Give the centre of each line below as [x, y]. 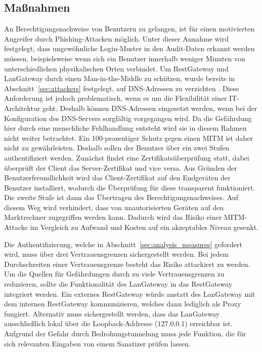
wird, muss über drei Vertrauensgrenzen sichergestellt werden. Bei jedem [117, 254]
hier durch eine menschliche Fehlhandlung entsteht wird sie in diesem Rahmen [125, 128]
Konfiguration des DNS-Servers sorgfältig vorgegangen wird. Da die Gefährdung [128, 118]
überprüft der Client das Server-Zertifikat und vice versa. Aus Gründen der [121, 167]
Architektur [22, 108]
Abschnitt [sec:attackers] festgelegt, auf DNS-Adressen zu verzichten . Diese [122, 88]
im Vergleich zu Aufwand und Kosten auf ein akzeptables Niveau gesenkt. [144, 227]
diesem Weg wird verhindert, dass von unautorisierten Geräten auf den [114, 207]
